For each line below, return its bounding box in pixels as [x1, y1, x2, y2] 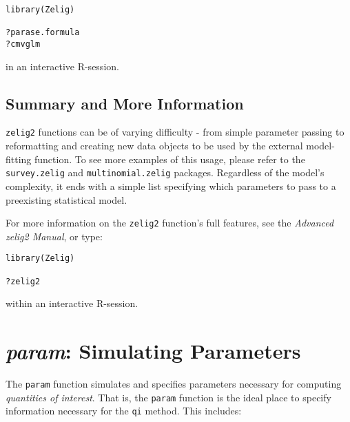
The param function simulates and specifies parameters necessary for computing [6, 377, 342, 391]
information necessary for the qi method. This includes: [6, 403, 242, 418]
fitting [6, 151, 32, 166]
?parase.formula [6, 28, 80, 38]
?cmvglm [6, 39, 41, 49]
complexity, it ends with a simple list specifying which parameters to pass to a [6, 178, 336, 193]
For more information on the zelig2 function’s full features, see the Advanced [6, 215, 334, 230]
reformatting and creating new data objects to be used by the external [6, 138, 303, 153]
